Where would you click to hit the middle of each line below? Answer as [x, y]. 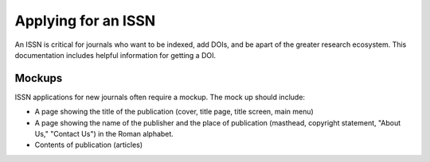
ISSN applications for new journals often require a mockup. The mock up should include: [160, 97]
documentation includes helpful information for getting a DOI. [115, 55]
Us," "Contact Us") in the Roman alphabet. [104, 134]
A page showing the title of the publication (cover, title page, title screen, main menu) [174, 112]
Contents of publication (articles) [89, 145]
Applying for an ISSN [85, 21]
